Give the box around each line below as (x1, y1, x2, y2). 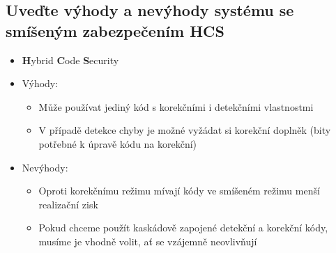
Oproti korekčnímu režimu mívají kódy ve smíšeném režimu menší (38, 183, 320, 198)
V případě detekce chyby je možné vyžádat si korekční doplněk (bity (38, 123, 331, 137)
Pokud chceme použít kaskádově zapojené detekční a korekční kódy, (38, 220, 328, 235)
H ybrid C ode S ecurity (22, 52, 119, 67)
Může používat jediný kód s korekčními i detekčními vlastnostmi (38, 99, 314, 114)
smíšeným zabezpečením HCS (6, 20, 224, 41)
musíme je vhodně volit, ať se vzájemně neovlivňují (38, 233, 257, 248)
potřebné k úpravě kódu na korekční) (38, 136, 197, 151)
